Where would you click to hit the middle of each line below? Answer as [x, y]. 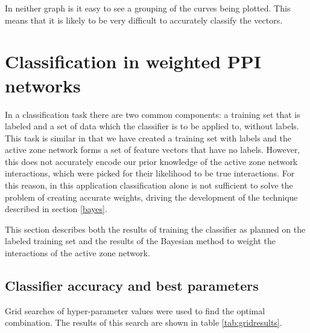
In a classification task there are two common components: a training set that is [153, 114]
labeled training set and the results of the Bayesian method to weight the [140, 241]
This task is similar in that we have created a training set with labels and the [148, 137]
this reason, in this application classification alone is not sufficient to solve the [149, 185]
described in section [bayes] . [56, 209]
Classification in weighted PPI [133, 61]
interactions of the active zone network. [77, 253]
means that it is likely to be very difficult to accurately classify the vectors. [144, 20]
